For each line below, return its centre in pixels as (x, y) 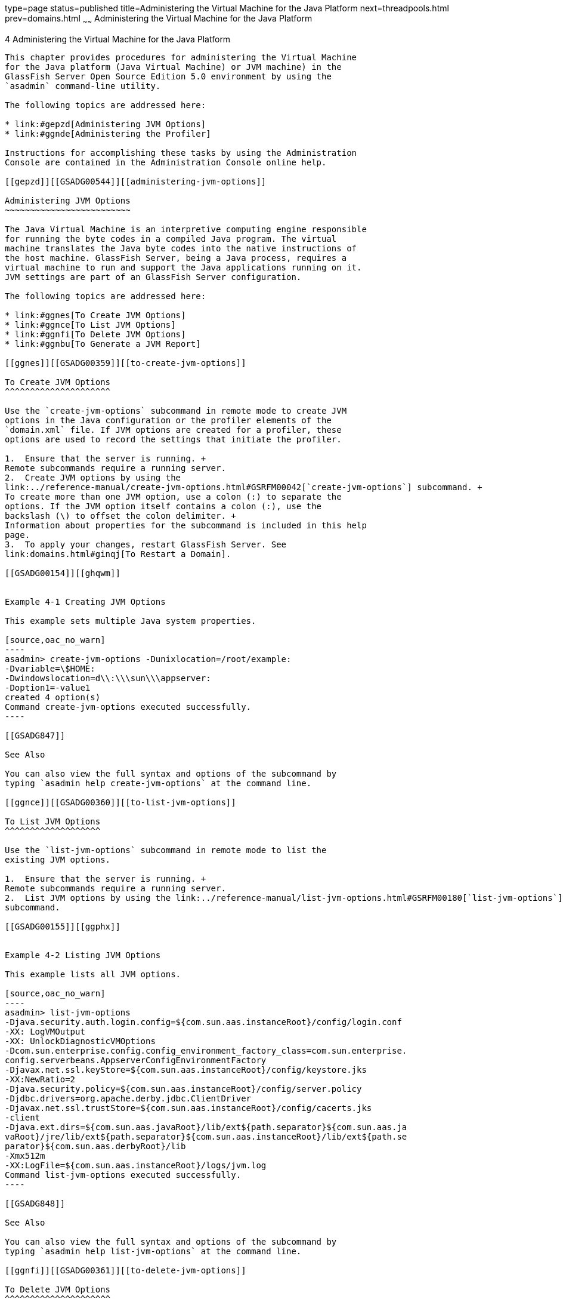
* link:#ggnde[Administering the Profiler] (108, 133)
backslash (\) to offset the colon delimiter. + (120, 515)
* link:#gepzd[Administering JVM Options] (106, 124)
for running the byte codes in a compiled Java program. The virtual (171, 238)
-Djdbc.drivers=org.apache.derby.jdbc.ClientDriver (128, 1098)
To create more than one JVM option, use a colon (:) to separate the (173, 496)
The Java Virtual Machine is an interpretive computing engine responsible (186, 229)
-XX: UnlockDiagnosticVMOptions (80, 1041)
